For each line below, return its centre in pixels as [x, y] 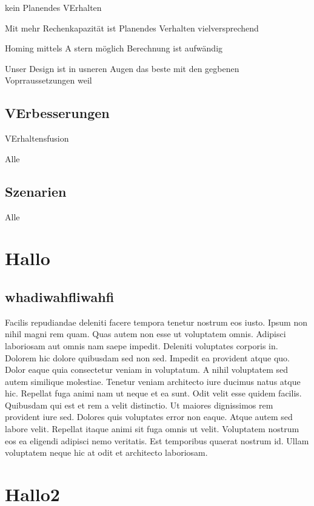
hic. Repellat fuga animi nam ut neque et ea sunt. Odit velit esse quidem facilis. [153, 393]
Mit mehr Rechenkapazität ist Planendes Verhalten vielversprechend [132, 28]
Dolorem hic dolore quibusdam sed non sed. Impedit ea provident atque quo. [147, 357]
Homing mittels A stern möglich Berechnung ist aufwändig [114, 48]
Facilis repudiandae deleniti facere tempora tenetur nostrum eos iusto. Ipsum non [156, 322]
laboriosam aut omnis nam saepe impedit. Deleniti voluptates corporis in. [142, 345]
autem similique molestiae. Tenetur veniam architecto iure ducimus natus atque [153, 381]
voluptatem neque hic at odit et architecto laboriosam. [106, 452]
